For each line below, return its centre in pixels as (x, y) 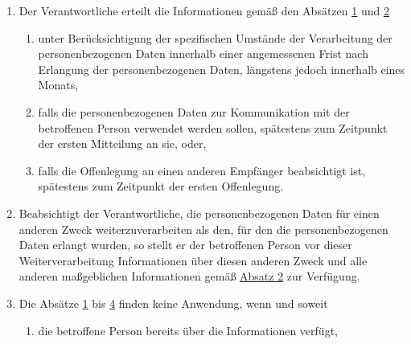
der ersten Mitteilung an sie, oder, (122, 143)
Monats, (58, 85)
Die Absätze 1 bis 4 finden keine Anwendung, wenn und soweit (173, 303)
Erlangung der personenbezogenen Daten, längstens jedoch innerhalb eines (222, 69)
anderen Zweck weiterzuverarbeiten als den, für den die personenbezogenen (203, 229)
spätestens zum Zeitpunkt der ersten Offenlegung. (161, 186)
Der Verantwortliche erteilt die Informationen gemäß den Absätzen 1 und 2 (204, 10)
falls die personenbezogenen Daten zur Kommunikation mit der (194, 111)
